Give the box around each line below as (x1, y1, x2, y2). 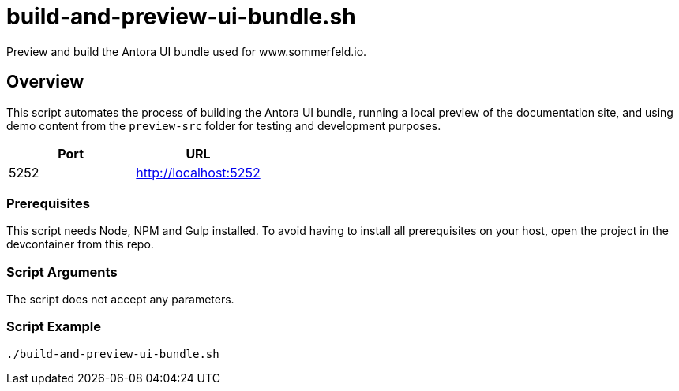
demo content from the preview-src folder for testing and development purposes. (6, 118, 441, 132)
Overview (6, 72, 84, 92)
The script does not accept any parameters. (6, 292, 234, 307)
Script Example (6, 318, 101, 335)
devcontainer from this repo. (6, 237, 154, 251)
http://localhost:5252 (136, 164, 261, 181)
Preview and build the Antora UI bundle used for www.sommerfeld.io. (6, 44, 367, 58)
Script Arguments (6, 263, 118, 280)
